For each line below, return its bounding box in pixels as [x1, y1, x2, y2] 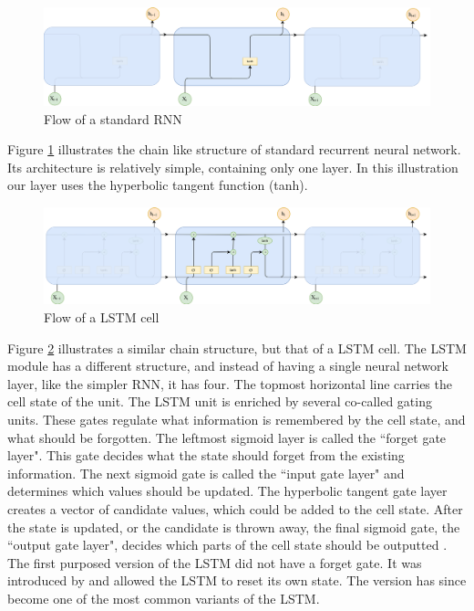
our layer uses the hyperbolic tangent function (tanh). [7, 175, 308, 195]
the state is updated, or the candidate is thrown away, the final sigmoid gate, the [7, 517, 460, 536]
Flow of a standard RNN [44, 109, 182, 128]
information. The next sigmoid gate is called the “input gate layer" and [7, 463, 405, 482]
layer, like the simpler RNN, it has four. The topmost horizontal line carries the [7, 374, 452, 393]
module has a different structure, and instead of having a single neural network [7, 356, 448, 375]
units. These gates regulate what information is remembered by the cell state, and [7, 410, 466, 428]
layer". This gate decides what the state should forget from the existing [7, 446, 405, 465]
